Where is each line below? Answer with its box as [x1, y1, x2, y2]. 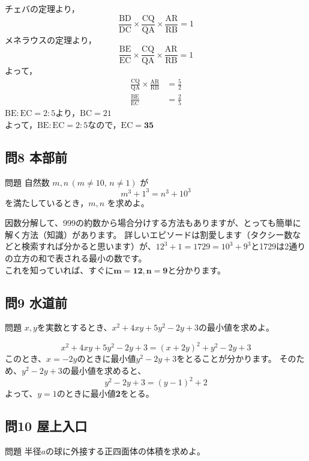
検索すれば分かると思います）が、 [21, 240, 156, 252]
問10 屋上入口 [5, 417, 88, 435]
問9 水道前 [5, 293, 68, 311]
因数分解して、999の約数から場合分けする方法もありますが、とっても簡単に [5, 216, 301, 229]
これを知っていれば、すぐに [5, 263, 114, 276]
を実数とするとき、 [37, 321, 112, 334]
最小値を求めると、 [70, 364, 146, 377]
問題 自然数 [5, 176, 50, 188]
